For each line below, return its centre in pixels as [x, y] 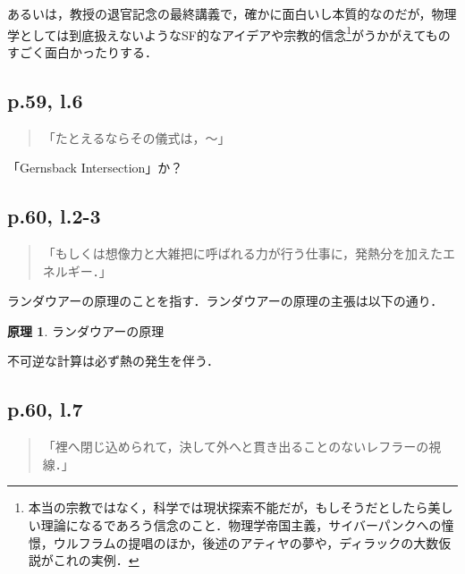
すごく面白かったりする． [82, 51]
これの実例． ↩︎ [96, 560]
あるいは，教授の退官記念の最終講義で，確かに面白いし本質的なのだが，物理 [232, 13]
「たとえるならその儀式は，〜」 [136, 137]
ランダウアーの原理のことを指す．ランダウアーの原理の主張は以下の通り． [225, 301]
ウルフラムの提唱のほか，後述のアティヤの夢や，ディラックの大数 [246, 542]
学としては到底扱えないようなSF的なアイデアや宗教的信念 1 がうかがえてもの [229, 33]
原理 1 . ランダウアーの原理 [86, 330]
